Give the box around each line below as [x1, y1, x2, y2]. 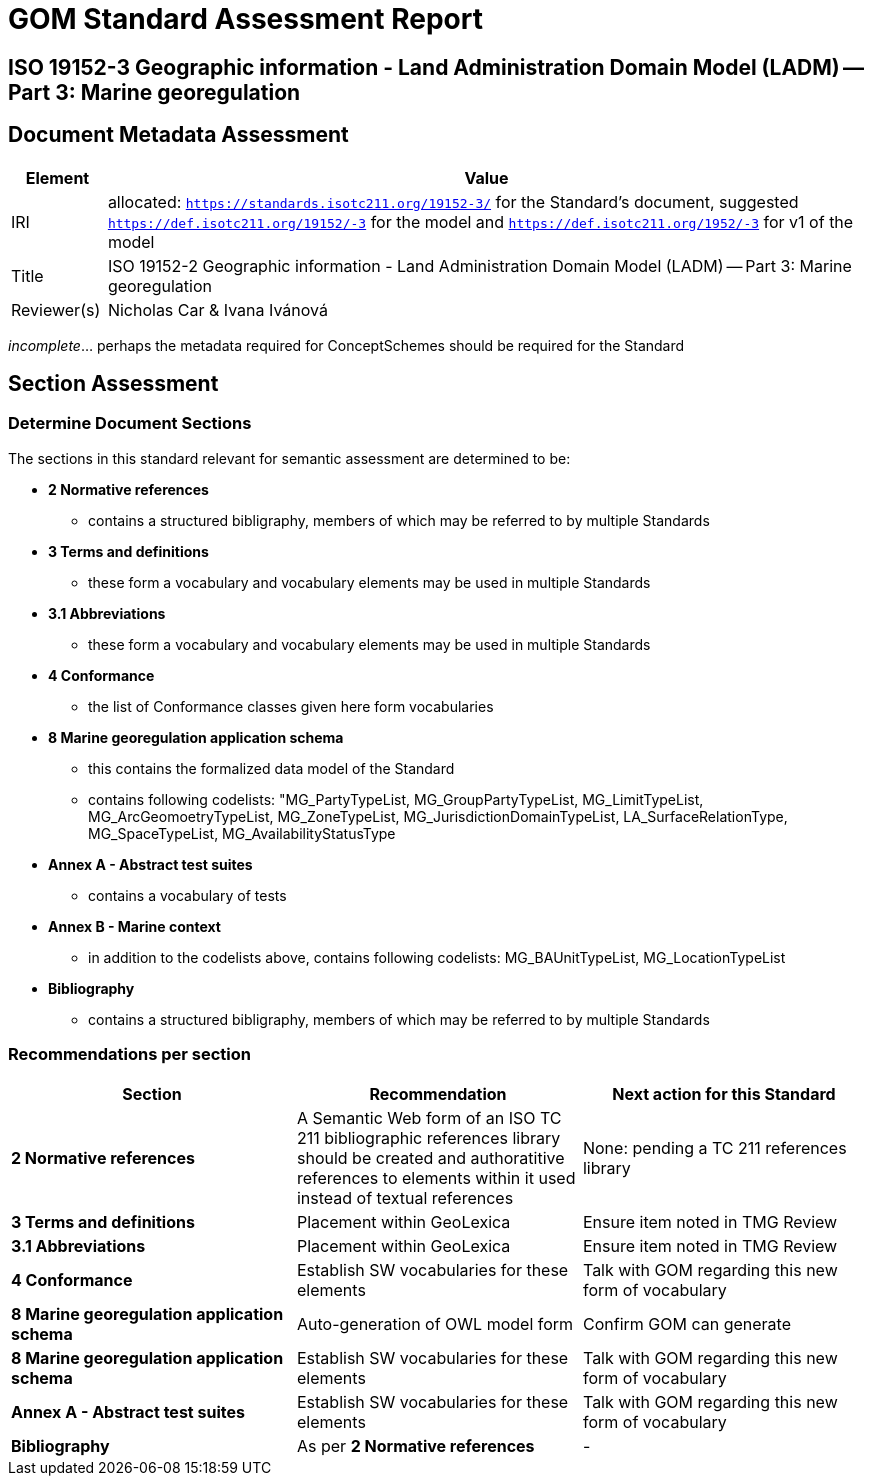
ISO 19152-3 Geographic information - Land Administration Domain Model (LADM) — [8, 54, 865, 80]
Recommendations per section [8, 1044, 251, 1065]
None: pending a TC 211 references [582, 1137, 847, 1158]
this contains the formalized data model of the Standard [88, 759, 455, 777]
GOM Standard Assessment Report [8, 2, 483, 36]
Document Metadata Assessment [8, 122, 349, 148]
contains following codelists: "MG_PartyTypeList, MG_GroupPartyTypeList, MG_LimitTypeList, [88, 790, 704, 808]
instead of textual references [296, 1187, 514, 1208]
